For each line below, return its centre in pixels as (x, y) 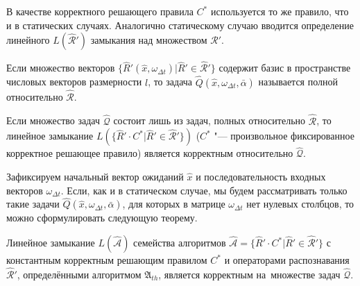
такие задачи (33, 204)
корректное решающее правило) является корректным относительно (150, 153)
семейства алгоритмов (180, 243)
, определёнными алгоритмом (79, 274)
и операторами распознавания (287, 260)
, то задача (170, 82)
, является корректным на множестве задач (249, 274)
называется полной (298, 82)
